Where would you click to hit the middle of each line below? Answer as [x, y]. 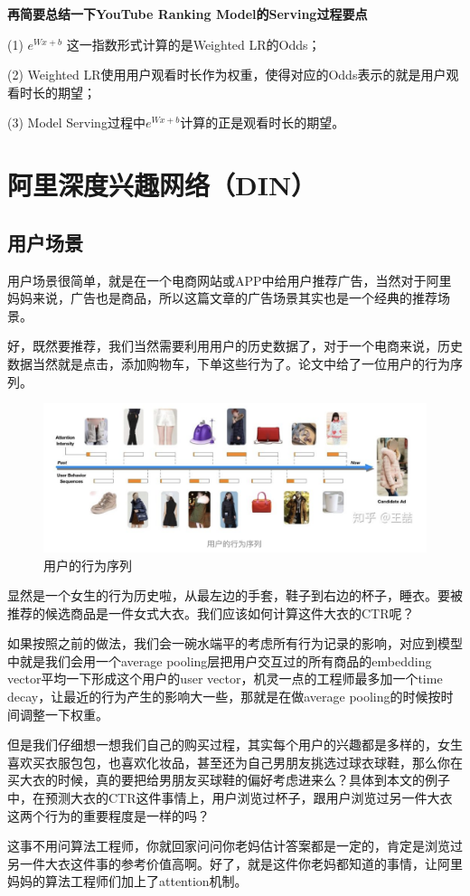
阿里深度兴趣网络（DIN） [162, 185]
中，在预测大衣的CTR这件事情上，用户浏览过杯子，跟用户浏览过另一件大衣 [230, 798]
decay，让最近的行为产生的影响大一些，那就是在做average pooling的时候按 [224, 697]
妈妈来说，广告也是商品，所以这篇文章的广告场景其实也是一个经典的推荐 [222, 298]
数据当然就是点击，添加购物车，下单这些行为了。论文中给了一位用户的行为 [229, 363]
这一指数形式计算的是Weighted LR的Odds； [193, 44]
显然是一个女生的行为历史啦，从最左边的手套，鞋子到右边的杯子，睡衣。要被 [235, 595]
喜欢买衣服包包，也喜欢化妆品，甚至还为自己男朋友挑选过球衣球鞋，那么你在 [235, 762]
